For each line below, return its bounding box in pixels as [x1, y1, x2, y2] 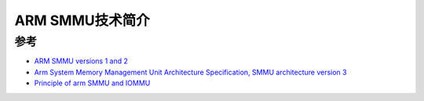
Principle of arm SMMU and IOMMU [34, 78, 151, 88]
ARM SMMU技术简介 [14, 12, 151, 29]
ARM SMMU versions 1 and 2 [34, 56, 129, 66]
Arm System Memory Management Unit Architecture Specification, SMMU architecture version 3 [34, 67, 347, 77]
